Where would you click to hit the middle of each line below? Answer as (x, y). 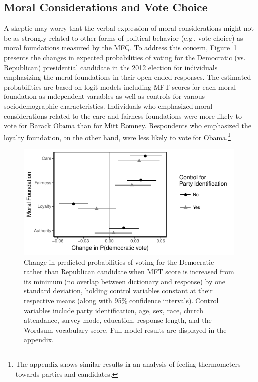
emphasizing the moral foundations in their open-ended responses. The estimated (128, 77)
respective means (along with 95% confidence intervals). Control (121, 300)
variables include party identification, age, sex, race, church (114, 310)
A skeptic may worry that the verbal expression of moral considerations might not (129, 28)
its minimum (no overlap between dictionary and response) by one (125, 281)
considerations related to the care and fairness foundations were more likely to (123, 116)
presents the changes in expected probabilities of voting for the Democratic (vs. (125, 57)
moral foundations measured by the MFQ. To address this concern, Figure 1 (121, 48)
